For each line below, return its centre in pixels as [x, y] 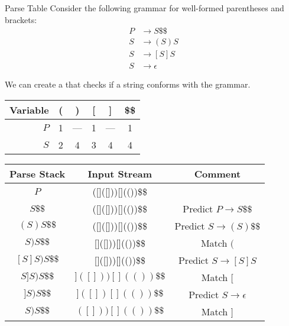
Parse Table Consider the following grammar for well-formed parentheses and [144, 8]
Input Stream [120, 173]
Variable [29, 109]
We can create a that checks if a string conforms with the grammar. [128, 84]
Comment [217, 173]
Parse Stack [38, 173]
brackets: [21, 19]
